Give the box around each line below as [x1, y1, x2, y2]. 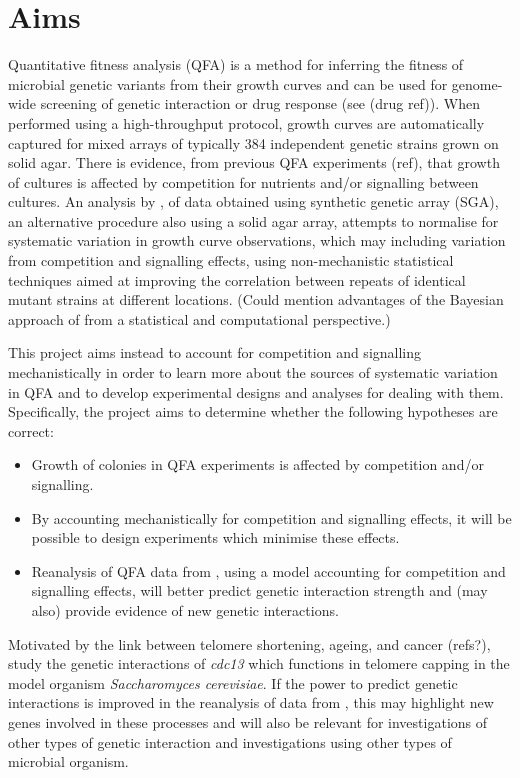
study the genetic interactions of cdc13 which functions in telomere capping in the [8, 653, 510, 674]
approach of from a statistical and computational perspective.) [8, 308, 391, 329]
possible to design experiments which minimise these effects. [31, 527, 400, 548]
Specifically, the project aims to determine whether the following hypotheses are [8, 401, 498, 422]
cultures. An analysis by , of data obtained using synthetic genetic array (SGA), [8, 191, 499, 212]
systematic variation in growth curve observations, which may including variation [8, 230, 506, 251]
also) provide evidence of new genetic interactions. [31, 599, 339, 620]
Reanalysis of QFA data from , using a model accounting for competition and [31, 560, 506, 581]
